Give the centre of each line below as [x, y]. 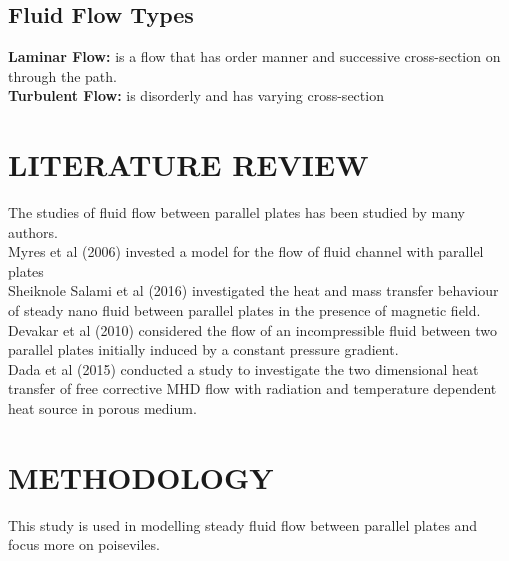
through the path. [62, 75]
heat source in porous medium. [102, 408]
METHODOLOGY [141, 476]
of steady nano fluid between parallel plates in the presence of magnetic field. [244, 310]
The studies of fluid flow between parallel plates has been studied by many [236, 212]
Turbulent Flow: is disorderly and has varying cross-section [196, 95]
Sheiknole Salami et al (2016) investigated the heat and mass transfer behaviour [253, 290]
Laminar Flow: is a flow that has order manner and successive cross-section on [254, 56]
